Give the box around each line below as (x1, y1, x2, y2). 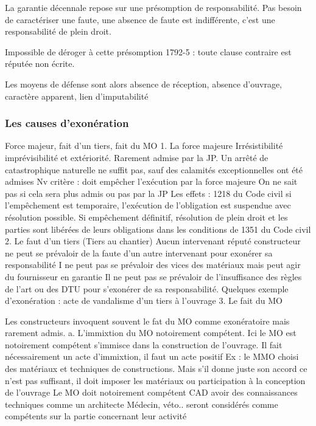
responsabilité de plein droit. (5, 25, 111, 38)
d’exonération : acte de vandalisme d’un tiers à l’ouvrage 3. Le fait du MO (5, 294, 283, 307)
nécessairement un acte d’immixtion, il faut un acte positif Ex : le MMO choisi (5, 350, 299, 363)
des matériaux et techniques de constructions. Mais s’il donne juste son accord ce (5, 362, 307, 375)
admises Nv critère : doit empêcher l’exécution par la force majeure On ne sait (5, 175, 298, 188)
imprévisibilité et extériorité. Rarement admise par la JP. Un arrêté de (5, 151, 269, 163)
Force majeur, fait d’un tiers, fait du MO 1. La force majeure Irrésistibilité (5, 139, 283, 152)
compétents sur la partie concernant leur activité (5, 410, 187, 422)
